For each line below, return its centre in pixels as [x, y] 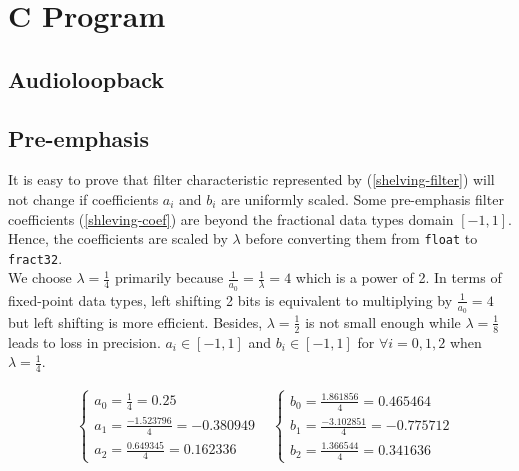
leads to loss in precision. [84, 341]
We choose [40, 277]
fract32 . [35, 257]
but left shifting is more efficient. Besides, [135, 321]
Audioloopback [86, 78]
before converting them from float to [361, 238]
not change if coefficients [83, 198]
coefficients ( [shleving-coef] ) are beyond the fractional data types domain [231, 218]
